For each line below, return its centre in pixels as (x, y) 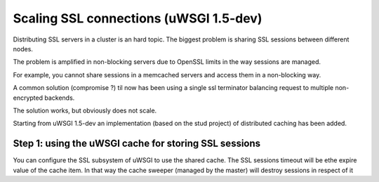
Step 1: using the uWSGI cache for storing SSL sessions (137, 144)
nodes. (23, 48)
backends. (60, 98)
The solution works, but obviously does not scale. (85, 110)
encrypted (28, 98)
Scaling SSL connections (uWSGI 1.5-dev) (138, 18)
